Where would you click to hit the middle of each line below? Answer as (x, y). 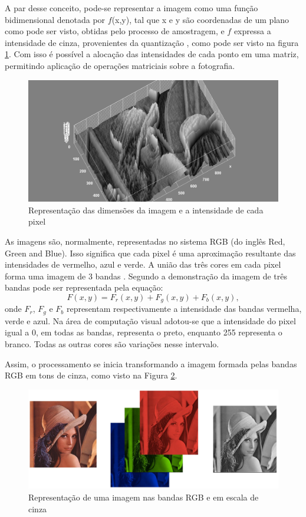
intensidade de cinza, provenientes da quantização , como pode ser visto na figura (152, 42)
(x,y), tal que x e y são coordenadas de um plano (200, 19)
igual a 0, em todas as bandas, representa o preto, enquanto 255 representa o (144, 332)
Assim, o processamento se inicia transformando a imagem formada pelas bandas (151, 363)
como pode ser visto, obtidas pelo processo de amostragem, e (115, 31)
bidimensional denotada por (55, 19)
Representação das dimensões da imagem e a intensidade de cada (146, 210)
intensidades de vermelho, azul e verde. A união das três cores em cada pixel (143, 264)
